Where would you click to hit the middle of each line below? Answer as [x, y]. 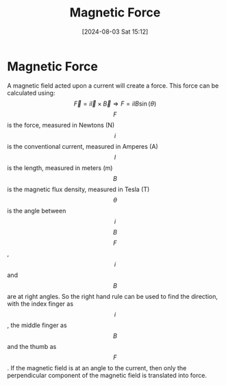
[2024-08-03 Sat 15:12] [115, 32]
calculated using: [31, 93]
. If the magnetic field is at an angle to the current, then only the [97, 367]
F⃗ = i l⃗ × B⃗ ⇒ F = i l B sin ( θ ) [115, 104]
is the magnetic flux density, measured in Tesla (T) [78, 189]
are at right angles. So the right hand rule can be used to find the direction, [112, 296]
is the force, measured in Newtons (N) [61, 125]
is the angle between [37, 210]
